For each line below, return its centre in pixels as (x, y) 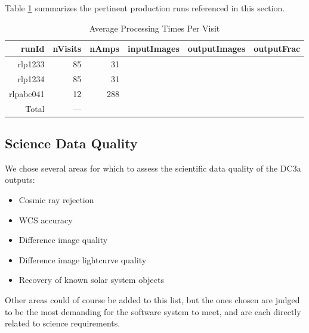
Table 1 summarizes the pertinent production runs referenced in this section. (145, 8)
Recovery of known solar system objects (92, 280)
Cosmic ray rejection (56, 200)
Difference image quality (63, 240)
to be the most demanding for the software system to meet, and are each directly (153, 311)
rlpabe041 (27, 93)
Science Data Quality (71, 143)
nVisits (67, 49)
